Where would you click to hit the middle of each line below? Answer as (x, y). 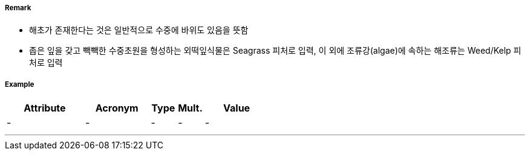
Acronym (117, 108)
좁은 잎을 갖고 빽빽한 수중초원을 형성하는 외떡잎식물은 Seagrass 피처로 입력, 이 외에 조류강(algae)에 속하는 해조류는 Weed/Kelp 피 (275, 51)
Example (20, 84)
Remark (18, 8)
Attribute (45, 108)
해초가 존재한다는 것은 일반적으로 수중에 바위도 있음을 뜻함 (139, 30)
